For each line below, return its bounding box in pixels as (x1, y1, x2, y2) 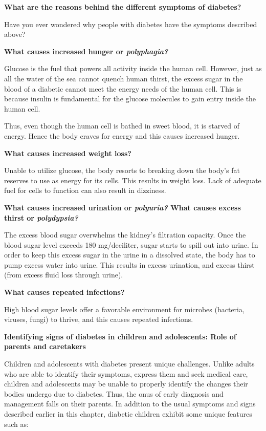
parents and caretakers (4, 341, 86, 352)
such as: (4, 418, 29, 429)
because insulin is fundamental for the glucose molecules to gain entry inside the (4, 93, 256, 104)
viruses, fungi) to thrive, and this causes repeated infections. (4, 314, 193, 325)
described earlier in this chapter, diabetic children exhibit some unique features (4, 408, 252, 419)
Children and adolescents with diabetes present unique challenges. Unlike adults (4, 358, 255, 369)
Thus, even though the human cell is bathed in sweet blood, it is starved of (4, 120, 240, 131)
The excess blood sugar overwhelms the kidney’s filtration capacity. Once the (4, 229, 246, 240)
